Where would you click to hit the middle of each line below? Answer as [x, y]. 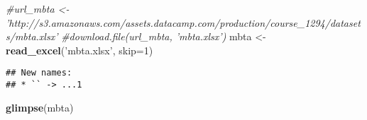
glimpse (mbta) [40, 107]
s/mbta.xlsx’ [32, 36]
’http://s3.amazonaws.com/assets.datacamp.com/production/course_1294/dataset [183, 22]
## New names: [39, 73]
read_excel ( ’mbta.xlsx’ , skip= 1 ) [80, 50]
